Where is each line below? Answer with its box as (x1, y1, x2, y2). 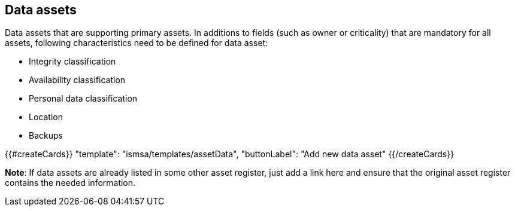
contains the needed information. (5, 178, 136, 188)
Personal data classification (29, 93, 138, 104)
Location (29, 112, 63, 123)
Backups (29, 130, 63, 141)
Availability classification (29, 75, 126, 85)
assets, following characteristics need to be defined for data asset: (5, 38, 268, 48)
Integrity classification (29, 56, 116, 67)
